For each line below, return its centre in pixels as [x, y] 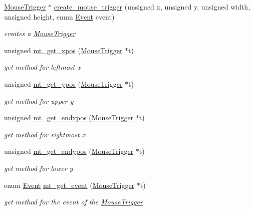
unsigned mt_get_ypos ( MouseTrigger [63, 83]
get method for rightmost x [45, 134]
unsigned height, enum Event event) [59, 16]
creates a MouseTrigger [40, 33]
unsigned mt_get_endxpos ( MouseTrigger [69, 118]
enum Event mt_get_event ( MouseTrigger [69, 185]
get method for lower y [39, 168]
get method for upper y [39, 100]
